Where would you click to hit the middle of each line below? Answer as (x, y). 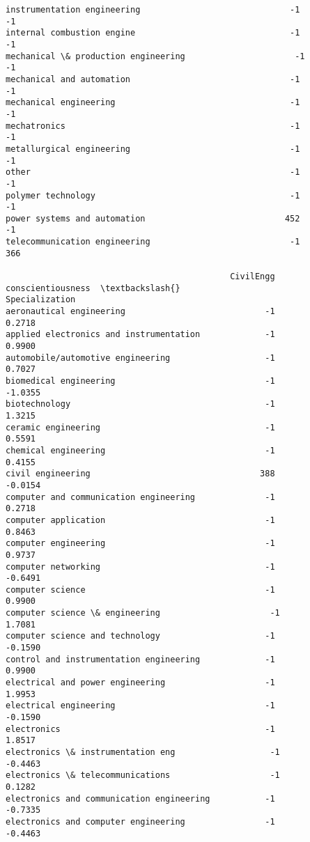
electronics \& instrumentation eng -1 (143, 752)
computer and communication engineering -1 (140, 497)
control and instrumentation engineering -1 (140, 659)
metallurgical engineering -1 (153, 149)
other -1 (153, 172)
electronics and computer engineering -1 (140, 821)
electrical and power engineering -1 (140, 683)
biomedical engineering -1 (140, 381)
